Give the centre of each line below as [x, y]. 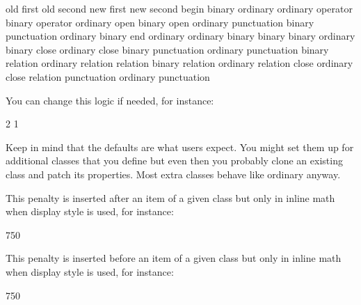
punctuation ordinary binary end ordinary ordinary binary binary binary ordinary [180, 36]
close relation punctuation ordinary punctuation [108, 76]
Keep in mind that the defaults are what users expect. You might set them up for [180, 147]
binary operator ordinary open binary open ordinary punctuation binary [160, 22]
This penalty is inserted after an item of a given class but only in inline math [170, 197]
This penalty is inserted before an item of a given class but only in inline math [174, 258]
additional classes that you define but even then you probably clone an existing [174, 161]
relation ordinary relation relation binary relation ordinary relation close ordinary [179, 63]
